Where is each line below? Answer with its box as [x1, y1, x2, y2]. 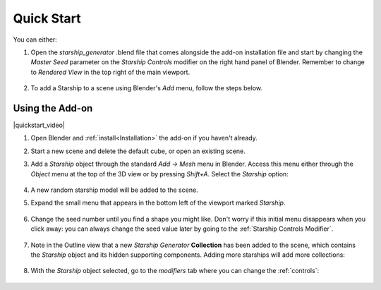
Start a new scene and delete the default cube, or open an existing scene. [30, 147, 246, 155]
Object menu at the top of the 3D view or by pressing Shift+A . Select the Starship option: [30, 169, 289, 178]
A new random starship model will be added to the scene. [30, 186, 198, 194]
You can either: [13, 35, 58, 44]
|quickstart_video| [13, 121, 65, 130]
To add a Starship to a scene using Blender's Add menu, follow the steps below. [30, 84, 262, 92]
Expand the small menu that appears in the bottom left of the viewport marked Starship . [30, 198, 286, 207]
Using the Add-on [13, 102, 93, 114]
